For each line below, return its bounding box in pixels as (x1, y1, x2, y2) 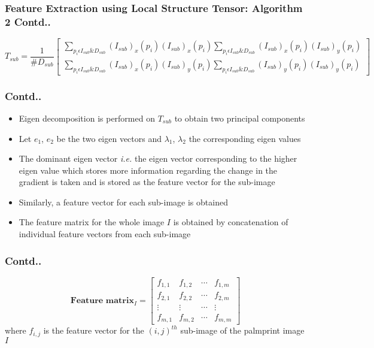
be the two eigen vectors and (56, 132, 162, 144)
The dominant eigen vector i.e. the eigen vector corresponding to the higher (19, 152, 297, 165)
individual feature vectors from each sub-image (19, 228, 191, 240)
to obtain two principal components (174, 111, 305, 124)
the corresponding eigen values (188, 132, 301, 144)
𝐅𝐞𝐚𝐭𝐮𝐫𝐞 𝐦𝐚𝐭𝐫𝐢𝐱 (70, 296, 134, 305)
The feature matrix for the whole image (19, 216, 165, 228)
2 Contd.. (5, 14, 51, 29)
